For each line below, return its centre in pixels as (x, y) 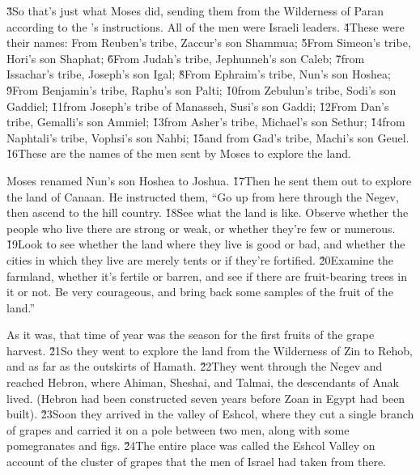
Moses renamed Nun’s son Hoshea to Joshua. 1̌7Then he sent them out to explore (209, 180)
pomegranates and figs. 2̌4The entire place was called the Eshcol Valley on (191, 445)
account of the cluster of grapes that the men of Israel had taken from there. (197, 462)
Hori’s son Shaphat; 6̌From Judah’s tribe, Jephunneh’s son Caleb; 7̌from (186, 58)
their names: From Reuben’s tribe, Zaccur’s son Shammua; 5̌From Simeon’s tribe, (209, 42)
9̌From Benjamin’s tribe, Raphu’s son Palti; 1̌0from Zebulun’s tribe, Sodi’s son (202, 89)
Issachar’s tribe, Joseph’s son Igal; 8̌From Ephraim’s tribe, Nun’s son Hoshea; (199, 74)
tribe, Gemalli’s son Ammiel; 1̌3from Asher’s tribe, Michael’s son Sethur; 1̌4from (206, 122)
